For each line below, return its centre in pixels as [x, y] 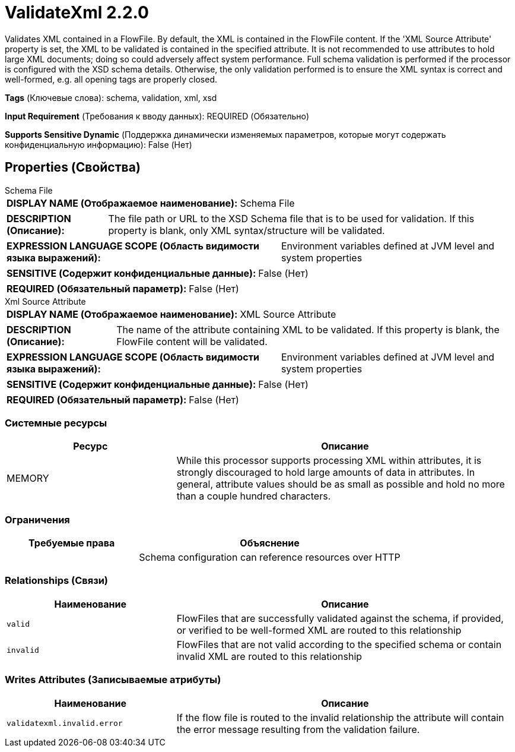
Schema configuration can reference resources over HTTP [270, 557]
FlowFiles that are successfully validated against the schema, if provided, [340, 618]
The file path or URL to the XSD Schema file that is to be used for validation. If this [291, 218]
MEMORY [28, 478]
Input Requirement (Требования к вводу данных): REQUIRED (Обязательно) [157, 116]
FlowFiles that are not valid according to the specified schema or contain [339, 644]
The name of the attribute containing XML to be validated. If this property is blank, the [308, 329]
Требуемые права [72, 543]
